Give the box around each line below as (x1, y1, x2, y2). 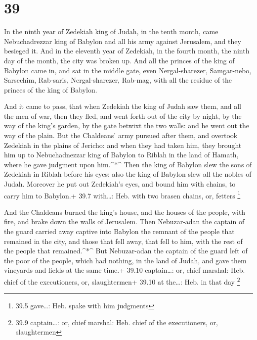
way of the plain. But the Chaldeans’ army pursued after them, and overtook (4, 130, 238, 141)
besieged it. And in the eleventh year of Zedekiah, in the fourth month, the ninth (4, 46, 250, 56)
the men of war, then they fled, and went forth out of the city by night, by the (4, 110, 242, 121)
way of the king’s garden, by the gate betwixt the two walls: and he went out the (4, 120, 249, 131)
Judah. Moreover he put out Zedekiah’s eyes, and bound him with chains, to (4, 179, 236, 189)
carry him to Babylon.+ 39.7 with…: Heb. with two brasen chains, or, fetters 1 (4, 189, 241, 200)
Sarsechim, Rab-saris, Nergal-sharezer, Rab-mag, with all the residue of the (4, 75, 232, 85)
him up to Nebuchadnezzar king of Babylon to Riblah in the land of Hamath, (4, 149, 239, 160)
